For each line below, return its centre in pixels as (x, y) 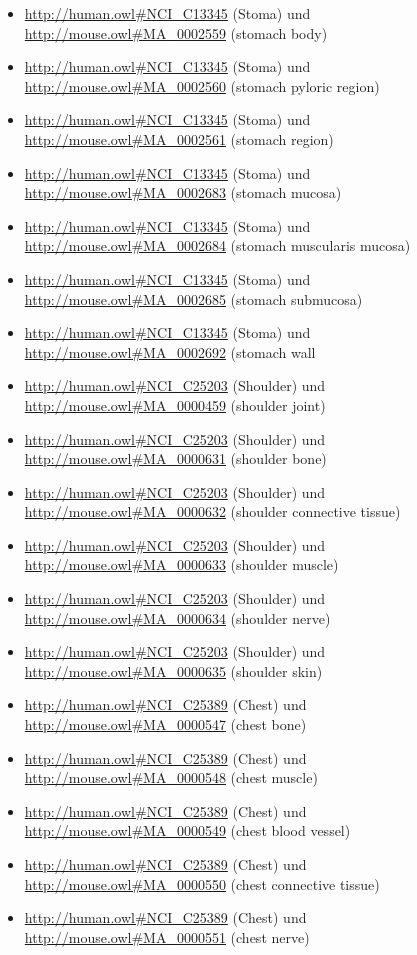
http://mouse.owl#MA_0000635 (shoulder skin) (173, 670)
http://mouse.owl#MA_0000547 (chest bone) (165, 724)
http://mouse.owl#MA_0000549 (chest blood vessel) (187, 830)
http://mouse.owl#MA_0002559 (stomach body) (176, 32)
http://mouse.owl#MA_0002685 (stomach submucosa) (193, 298)
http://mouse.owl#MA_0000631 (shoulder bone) (175, 458)
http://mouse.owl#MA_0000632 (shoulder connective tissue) (212, 511)
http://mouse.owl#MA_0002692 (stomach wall (170, 351)
